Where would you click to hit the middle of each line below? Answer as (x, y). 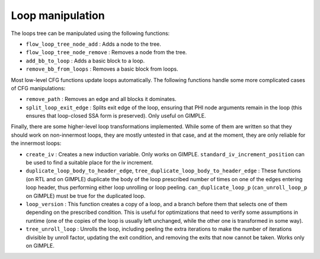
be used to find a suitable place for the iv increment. (89, 163)
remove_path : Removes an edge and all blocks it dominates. (101, 99)
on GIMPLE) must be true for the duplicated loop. (86, 195)
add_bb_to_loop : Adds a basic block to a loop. (85, 61)
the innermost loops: (36, 143)
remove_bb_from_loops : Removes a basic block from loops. (102, 69)
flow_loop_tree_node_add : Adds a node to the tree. (93, 44)
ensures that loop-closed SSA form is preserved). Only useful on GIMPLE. (116, 116)
